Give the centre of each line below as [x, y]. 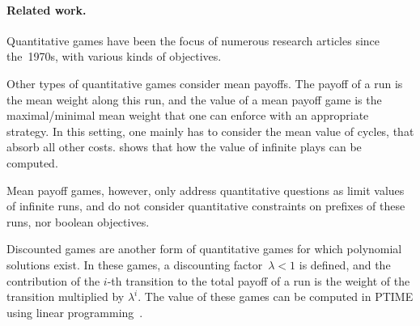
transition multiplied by [66, 296]
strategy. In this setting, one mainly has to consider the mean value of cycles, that [210, 131]
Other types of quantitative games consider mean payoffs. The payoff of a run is [205, 83]
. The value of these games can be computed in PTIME [276, 296]
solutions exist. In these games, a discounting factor [135, 264]
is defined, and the [345, 264]
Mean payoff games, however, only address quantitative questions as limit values [206, 190]
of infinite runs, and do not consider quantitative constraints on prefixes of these [206, 206]
